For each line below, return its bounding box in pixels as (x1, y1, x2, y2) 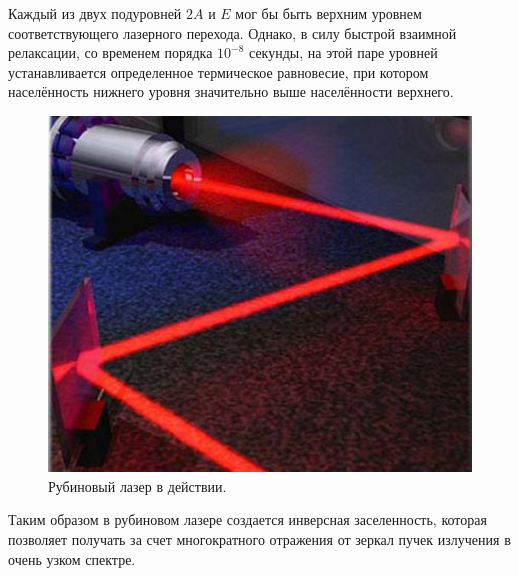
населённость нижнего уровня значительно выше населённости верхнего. (8, 81, 454, 102)
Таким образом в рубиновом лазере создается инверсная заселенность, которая (8, 509, 487, 530)
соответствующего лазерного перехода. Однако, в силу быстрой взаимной (8, 22, 457, 43)
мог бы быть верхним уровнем (235, 3, 422, 23)
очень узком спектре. (8, 548, 136, 569)
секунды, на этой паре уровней (249, 42, 438, 63)
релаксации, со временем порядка (8, 42, 213, 63)
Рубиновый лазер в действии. (48, 475, 227, 496)
